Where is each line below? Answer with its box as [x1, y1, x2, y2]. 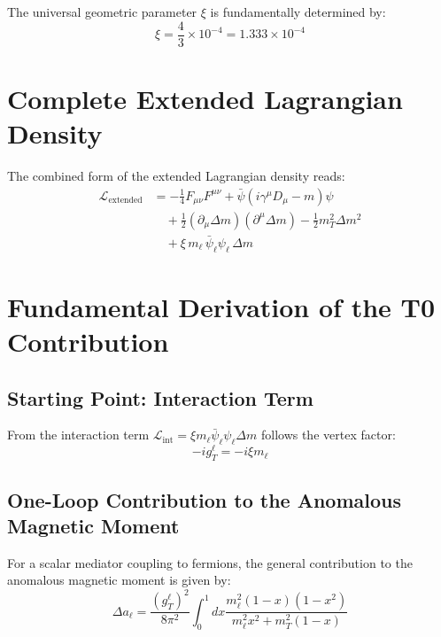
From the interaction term [7, 425, 150, 444]
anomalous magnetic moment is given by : [7, 571, 231, 589]
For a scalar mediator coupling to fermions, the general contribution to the [7, 553, 413, 571]
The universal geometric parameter [7, 3, 197, 20]
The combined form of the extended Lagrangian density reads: [7, 166, 345, 184]
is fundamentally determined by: [210, 3, 386, 20]
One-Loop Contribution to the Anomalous [7, 486, 402, 513]
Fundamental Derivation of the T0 [7, 288, 436, 324]
